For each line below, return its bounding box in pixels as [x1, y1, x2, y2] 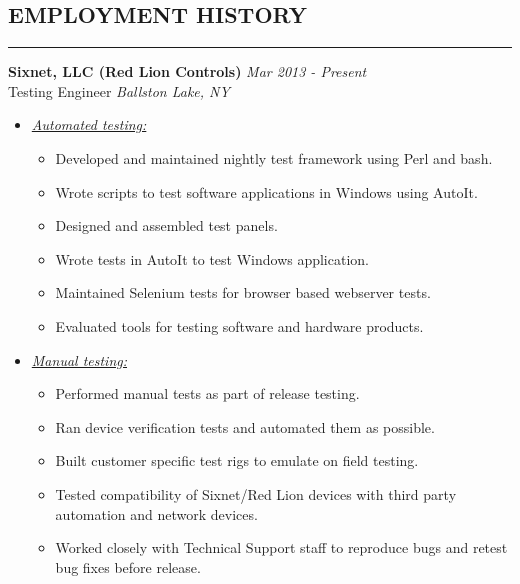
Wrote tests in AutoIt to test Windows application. [55, 248, 369, 269]
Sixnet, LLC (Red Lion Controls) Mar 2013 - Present [8, 61, 367, 82]
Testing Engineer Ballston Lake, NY [8, 80, 230, 101]
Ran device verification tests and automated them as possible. [55, 416, 435, 437]
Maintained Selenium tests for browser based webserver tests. [55, 282, 431, 303]
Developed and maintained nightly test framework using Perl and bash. [55, 147, 493, 168]
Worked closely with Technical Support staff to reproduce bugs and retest [55, 537, 508, 558]
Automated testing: [31, 114, 147, 135]
